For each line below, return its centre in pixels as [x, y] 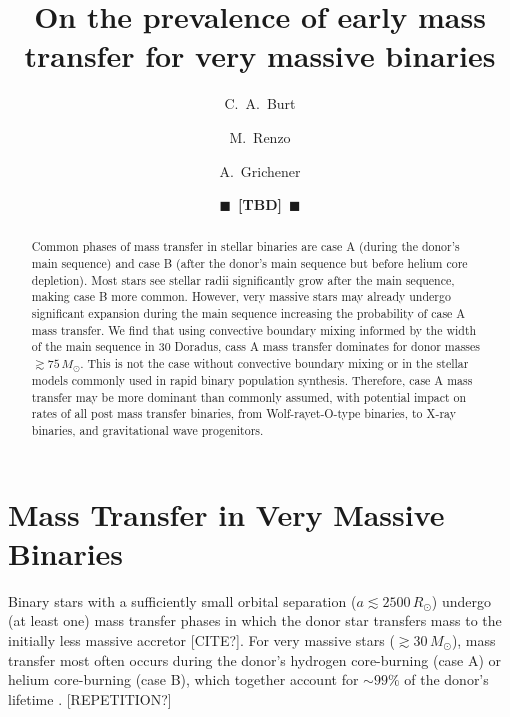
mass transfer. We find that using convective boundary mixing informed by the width [254, 329]
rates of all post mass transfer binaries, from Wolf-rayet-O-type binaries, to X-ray [243, 413]
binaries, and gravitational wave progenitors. [147, 429]
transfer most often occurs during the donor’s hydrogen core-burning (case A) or [255, 659]
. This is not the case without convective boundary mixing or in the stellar [274, 363]
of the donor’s [446, 679]
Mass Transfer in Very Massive [226, 513]
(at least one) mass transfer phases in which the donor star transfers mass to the [255, 620]
